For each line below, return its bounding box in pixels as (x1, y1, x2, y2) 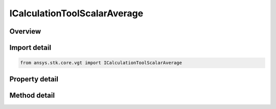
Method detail (9, 91, 55, 99)
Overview (9, 27, 41, 36)
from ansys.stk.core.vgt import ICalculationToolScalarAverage (20, 60, 182, 66)
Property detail (9, 74, 59, 84)
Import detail (9, 43, 51, 52)
